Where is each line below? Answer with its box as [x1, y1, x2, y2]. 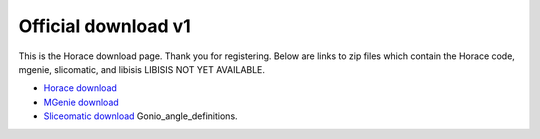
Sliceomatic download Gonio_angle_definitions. [43, 110, 239, 122]
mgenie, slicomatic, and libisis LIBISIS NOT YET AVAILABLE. [18, 63, 265, 75]
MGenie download [43, 96, 119, 108]
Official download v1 [18, 15, 192, 37]
